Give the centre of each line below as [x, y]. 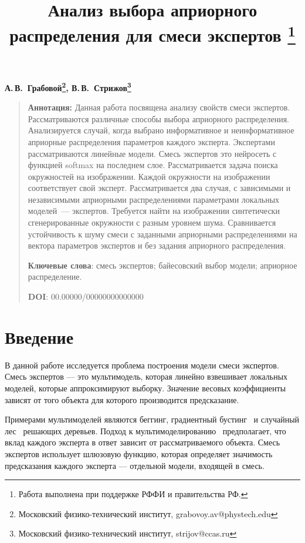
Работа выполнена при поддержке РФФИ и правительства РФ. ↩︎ [133, 494]
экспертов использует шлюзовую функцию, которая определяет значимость [139, 453]
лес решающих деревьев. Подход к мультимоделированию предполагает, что [145, 430]
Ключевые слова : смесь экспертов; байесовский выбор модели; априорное [162, 265]
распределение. [55, 276]
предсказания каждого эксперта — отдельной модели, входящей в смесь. [135, 465]
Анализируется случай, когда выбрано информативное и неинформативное [161, 130]
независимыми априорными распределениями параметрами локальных [154, 199]
